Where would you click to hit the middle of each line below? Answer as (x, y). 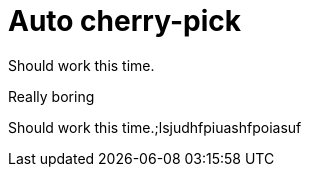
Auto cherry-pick (124, 21)
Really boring (51, 96)
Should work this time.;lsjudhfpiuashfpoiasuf (155, 127)
